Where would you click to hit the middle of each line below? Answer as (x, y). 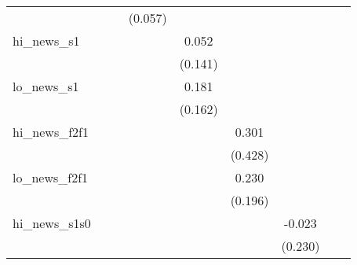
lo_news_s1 (46, 86)
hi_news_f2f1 (51, 132)
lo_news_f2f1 (51, 177)
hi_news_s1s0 (52, 223)
